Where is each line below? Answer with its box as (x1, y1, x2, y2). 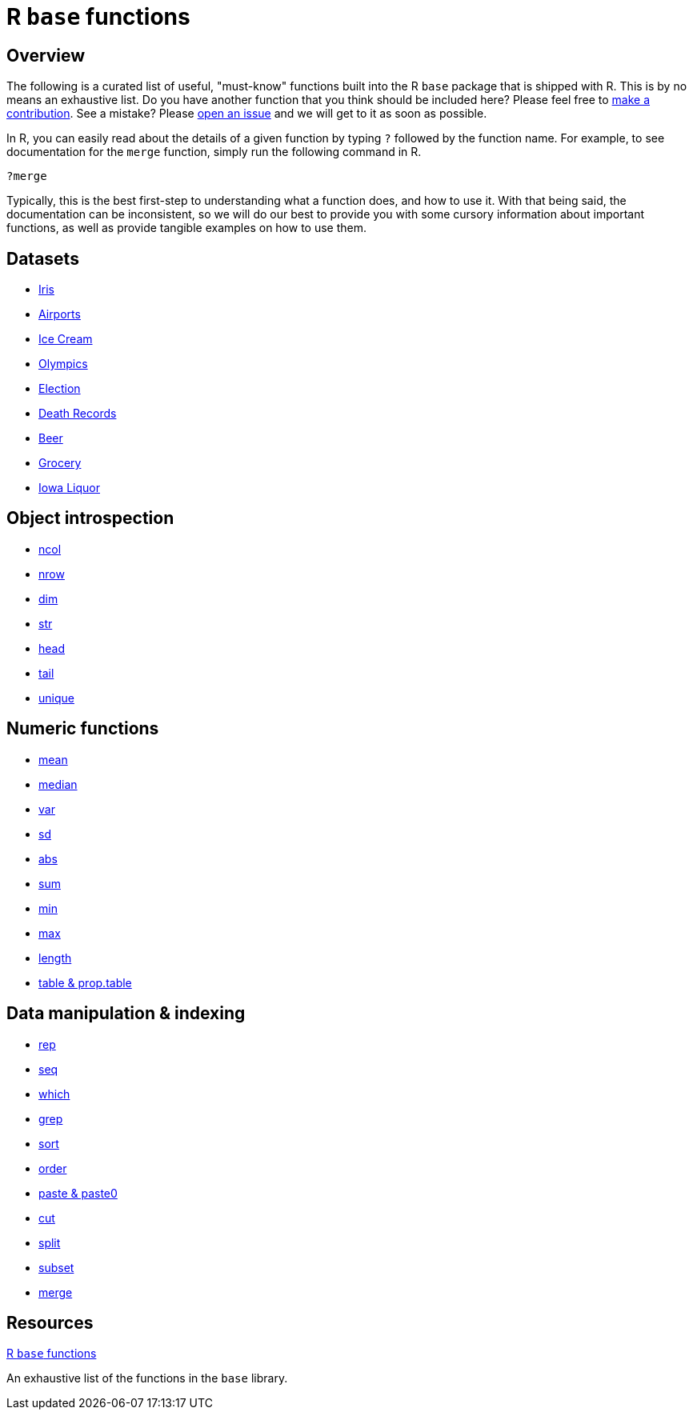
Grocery (38, 456, 82, 470)
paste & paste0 (38, 1186, 118, 1200)
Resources (6, 1312, 94, 1333)
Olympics (38, 357, 88, 371)
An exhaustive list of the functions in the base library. (6, 1371, 288, 1386)
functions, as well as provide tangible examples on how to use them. (6, 221, 367, 235)
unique (38, 690, 74, 705)
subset (38, 1260, 74, 1274)
